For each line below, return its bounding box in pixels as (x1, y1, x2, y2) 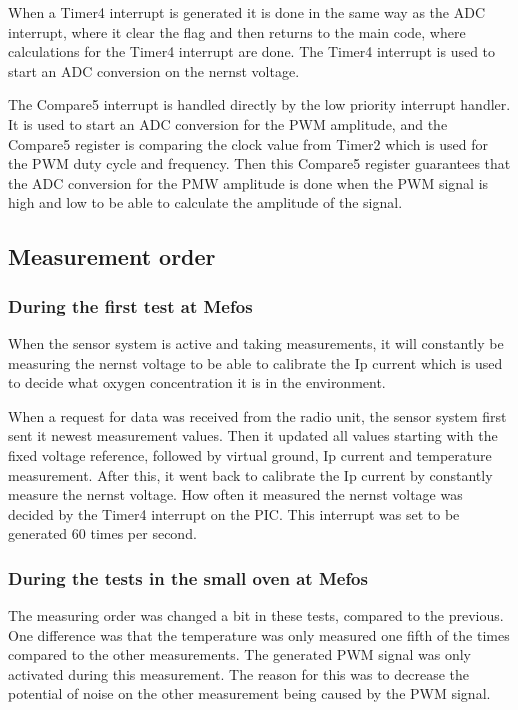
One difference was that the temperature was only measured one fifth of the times (8, 624, 510, 645)
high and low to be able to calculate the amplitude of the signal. (8, 192, 403, 213)
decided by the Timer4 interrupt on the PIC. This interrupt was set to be (8, 503, 460, 524)
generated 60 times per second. (8, 523, 197, 544)
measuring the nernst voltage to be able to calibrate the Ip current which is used (8, 352, 503, 373)
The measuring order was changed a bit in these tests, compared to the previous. (8, 605, 504, 626)
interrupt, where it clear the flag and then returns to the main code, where (8, 21, 466, 42)
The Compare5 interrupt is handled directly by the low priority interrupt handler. (8, 94, 511, 115)
